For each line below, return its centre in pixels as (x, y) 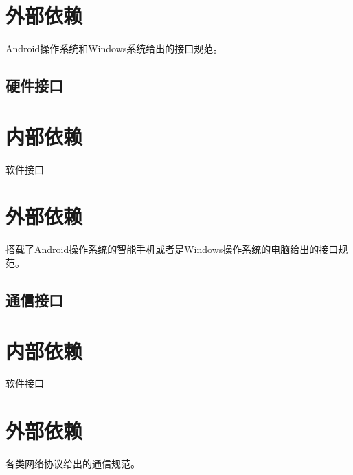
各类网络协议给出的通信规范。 (73, 464)
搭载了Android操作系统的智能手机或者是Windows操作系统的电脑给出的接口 (172, 249)
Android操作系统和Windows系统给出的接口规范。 (114, 48)
